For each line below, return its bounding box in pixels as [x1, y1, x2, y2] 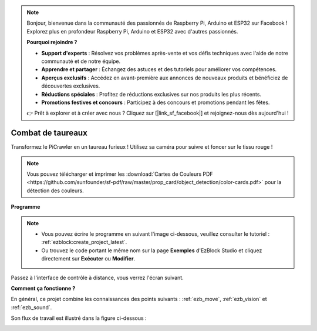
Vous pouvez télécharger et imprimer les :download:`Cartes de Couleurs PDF [26, 170, 214, 178]
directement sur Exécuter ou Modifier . [41, 255, 135, 262]
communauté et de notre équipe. [41, 58, 121, 65]
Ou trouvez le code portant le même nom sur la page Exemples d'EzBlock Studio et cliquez [41, 247, 262, 254]
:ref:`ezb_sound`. [11, 303, 52, 311]
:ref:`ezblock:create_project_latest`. [41, 239, 127, 246]
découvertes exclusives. [41, 82, 100, 89]
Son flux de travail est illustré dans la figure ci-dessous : [11, 315, 147, 322]
